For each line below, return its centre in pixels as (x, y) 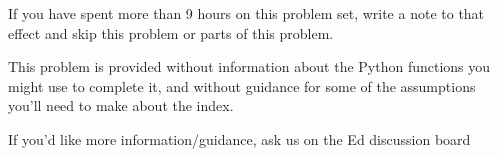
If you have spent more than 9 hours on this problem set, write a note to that (246, 13)
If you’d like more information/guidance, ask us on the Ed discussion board (239, 138)
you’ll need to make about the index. (121, 105)
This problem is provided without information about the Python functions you (249, 66)
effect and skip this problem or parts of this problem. (171, 32)
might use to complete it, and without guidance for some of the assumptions (242, 85)
